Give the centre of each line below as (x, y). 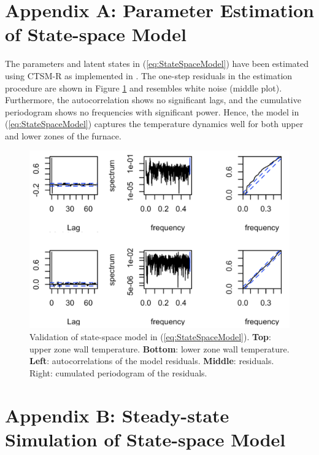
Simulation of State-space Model (145, 439)
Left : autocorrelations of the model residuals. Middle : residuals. (152, 361)
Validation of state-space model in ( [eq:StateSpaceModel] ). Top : (150, 337)
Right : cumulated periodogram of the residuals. (118, 372)
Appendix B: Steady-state (117, 415)
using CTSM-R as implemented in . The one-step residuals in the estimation (149, 75)
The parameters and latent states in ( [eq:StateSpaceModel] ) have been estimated (157, 64)
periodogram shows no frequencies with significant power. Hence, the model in (152, 111)
